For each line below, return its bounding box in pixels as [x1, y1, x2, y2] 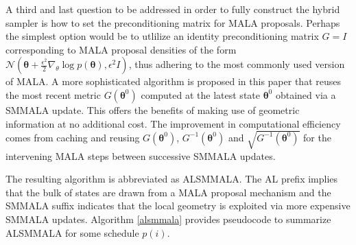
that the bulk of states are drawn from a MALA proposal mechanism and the [5, 185, 331, 199]
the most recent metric [5, 87, 101, 102]
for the [303, 130, 331, 144]
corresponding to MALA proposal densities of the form [5, 42, 237, 56]
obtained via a [275, 87, 336, 102]
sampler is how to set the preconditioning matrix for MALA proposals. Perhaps [5, 15, 340, 30]
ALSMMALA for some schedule [5, 225, 139, 240]
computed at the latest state [141, 87, 260, 102]
